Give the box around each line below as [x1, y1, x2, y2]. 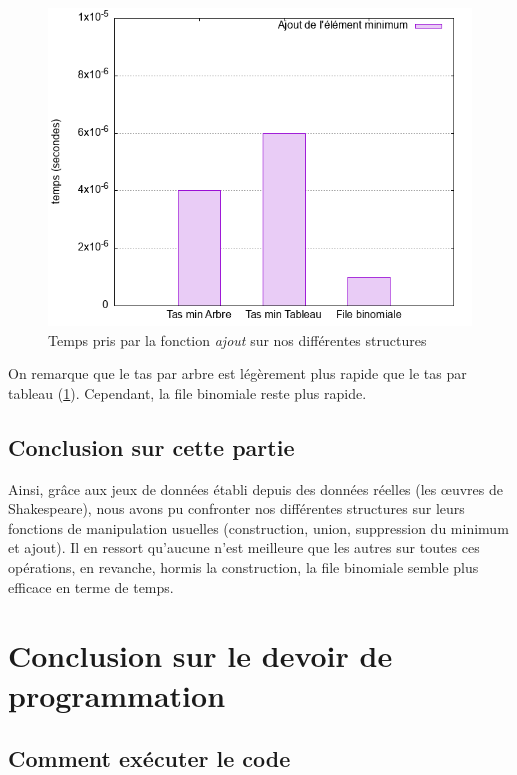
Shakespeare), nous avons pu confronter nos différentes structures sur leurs [8, 498, 465, 519]
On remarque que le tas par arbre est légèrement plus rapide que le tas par [8, 363, 467, 384]
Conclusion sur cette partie [8, 431, 295, 462]
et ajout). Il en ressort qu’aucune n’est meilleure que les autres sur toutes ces [8, 537, 480, 558]
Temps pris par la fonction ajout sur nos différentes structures [48, 329, 427, 350]
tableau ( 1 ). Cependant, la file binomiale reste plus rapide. [8, 382, 367, 403]
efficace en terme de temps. [8, 576, 174, 597]
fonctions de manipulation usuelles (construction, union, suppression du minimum [8, 517, 509, 538]
